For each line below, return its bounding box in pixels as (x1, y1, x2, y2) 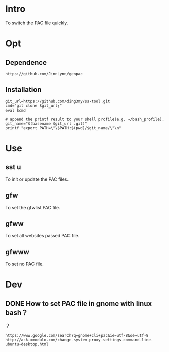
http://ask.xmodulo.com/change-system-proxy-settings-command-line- (5, 337, 153, 343)
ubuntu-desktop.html (5, 342, 49, 347)
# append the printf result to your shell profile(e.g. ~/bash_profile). (5, 117, 165, 122)
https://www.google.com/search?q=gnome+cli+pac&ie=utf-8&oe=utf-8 (5, 333, 149, 338)
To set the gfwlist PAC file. (5, 204, 60, 210)
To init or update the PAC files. (5, 176, 69, 182)
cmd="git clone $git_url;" (5, 103, 62, 109)
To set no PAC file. (5, 261, 44, 267)
